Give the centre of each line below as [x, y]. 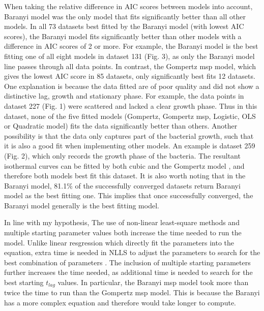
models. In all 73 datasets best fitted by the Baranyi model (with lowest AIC [124, 26]
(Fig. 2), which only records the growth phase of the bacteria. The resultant [122, 155]
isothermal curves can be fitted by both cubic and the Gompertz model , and [124, 165]
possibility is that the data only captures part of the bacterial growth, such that [129, 135]
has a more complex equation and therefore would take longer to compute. [120, 303]
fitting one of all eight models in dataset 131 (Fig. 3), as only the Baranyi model [129, 56]
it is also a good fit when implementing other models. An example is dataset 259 [130, 146]
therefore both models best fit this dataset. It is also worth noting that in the [125, 176]
